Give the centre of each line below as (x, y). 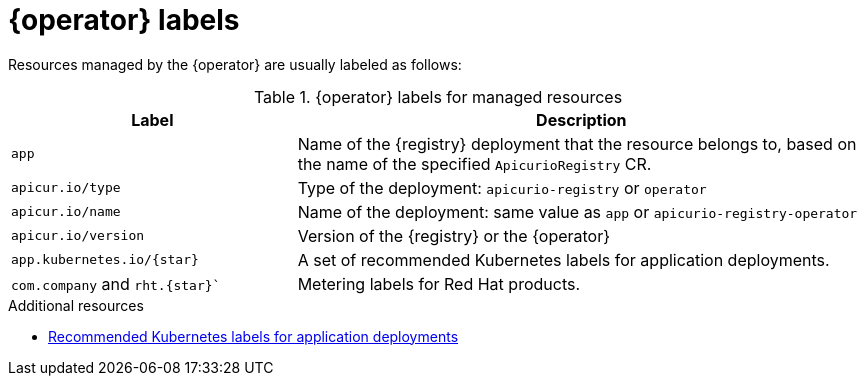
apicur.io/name (66, 212)
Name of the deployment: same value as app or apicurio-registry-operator (577, 211)
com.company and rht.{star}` (116, 283)
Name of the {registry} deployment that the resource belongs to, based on (577, 143)
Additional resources (76, 305)
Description (581, 119)
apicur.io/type (66, 188)
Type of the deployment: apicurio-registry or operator (502, 187)
